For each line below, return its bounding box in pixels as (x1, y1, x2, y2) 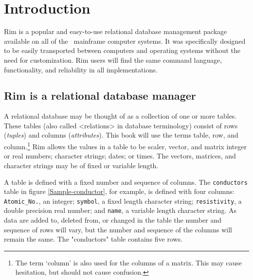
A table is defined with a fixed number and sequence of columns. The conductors (4, 176, 248, 187)
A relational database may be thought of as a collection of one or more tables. (4, 111, 237, 121)
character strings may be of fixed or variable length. (4, 160, 159, 170)
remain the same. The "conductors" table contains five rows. (4, 234, 183, 244)
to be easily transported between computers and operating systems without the (4, 45, 240, 55)
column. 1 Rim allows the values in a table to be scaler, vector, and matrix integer (4, 140, 247, 151)
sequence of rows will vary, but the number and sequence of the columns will (4, 224, 233, 234)
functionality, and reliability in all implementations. (4, 64, 158, 74)
